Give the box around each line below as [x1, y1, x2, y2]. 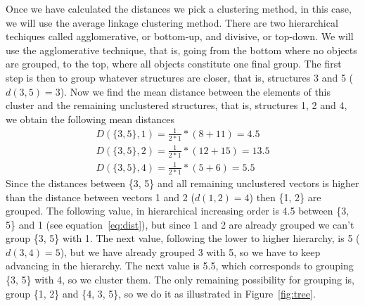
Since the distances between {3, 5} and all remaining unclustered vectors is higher [6, 175, 359, 190]
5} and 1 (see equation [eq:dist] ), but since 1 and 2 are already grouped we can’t [6, 217, 354, 231]
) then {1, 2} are [249, 189, 321, 204]
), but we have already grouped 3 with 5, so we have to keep [60, 244, 321, 259]
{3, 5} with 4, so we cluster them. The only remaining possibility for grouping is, [6, 272, 354, 287]
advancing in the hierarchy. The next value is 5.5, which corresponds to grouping [6, 258, 354, 273]
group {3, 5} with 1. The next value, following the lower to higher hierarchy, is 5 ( [6, 231, 360, 246]
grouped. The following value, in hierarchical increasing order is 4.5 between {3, [6, 203, 350, 218]
